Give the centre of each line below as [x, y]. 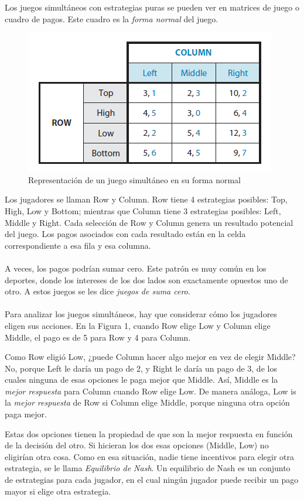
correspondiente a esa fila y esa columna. [78, 245]
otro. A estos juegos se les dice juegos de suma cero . [98, 291]
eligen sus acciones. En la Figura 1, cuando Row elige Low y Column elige [138, 325]
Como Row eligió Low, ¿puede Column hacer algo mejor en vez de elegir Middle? [150, 357]
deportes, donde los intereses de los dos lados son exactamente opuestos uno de [146, 279]
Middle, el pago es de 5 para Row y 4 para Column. [98, 337]
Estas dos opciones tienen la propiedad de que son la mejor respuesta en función [149, 433]
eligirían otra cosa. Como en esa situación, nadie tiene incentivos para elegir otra [149, 456]
